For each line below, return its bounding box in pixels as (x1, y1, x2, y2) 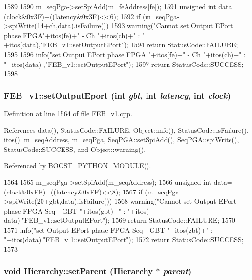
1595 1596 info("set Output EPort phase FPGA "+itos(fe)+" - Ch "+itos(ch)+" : (4, 49, 246, 59)
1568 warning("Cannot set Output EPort (114, 196, 237, 206)
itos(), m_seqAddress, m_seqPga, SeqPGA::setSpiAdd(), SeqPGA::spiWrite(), (4, 134, 239, 145)
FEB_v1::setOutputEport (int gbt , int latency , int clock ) (4, 89, 231, 101)
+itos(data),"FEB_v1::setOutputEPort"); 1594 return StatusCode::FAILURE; (4, 40, 238, 50)
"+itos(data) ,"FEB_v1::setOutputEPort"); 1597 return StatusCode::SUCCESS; (4, 59, 244, 69)
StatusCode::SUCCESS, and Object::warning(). (4, 144, 146, 154)
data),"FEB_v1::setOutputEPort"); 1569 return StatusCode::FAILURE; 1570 (4, 215, 235, 225)
